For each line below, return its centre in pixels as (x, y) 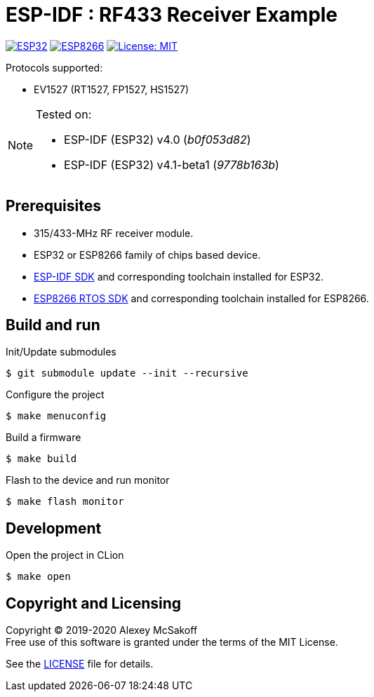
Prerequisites (53, 206)
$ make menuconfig (56, 416)
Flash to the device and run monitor (88, 480)
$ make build (41, 459)
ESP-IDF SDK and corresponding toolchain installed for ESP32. (179, 276)
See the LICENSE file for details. (80, 664)
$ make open (38, 577)
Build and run (53, 325)
